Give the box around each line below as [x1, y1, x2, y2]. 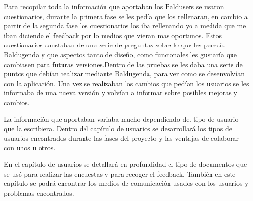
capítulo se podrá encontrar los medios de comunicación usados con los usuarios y [4, 178, 249, 188]
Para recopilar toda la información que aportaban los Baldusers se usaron [4, 1, 224, 11]
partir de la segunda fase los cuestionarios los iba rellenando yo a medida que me [4, 21, 246, 31]
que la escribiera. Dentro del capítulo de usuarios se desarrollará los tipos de [4, 123, 232, 134]
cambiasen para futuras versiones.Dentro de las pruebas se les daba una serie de [4, 59, 243, 69]
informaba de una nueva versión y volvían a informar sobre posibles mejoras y [4, 88, 237, 98]
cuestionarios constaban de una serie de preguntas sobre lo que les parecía [4, 40, 225, 50]
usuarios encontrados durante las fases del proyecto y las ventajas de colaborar [4, 133, 239, 143]
